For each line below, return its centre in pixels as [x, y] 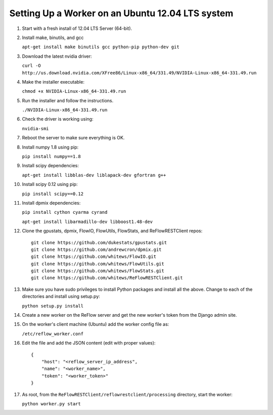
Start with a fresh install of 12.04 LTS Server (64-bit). [77, 28]
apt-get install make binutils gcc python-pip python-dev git [101, 47]
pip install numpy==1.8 [51, 157]
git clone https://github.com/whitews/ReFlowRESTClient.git [107, 278]
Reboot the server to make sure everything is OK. [73, 138]
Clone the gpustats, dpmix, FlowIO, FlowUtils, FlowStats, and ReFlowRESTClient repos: [112, 231]
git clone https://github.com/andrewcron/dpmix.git [96, 249]
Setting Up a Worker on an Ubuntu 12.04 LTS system [121, 13]
